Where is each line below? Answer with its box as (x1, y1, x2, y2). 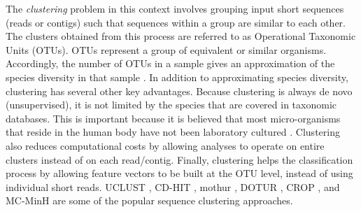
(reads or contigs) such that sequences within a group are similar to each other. (6, 15, 346, 29)
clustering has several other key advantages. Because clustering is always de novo (6, 83, 353, 98)
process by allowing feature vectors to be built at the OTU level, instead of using (6, 166, 353, 181)
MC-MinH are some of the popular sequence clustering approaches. (6, 193, 293, 208)
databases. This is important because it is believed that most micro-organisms (6, 111, 341, 125)
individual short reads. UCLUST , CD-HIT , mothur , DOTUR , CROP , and (6, 179, 340, 194)
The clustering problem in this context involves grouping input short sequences (6, 1, 344, 15)
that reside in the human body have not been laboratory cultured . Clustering (6, 125, 340, 139)
